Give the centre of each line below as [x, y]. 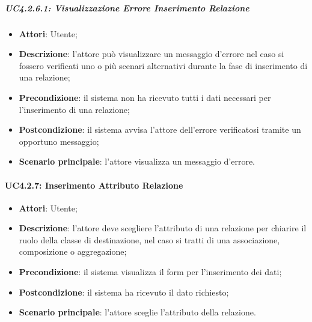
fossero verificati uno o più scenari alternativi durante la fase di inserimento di [163, 65]
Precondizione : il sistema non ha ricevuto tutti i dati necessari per [145, 97]
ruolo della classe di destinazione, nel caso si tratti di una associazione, [149, 239]
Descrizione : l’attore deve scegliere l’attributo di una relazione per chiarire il [163, 228]
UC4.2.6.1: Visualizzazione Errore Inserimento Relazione [127, 8]
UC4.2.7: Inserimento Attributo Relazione [94, 185]
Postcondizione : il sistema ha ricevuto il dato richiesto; [124, 292]
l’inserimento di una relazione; [74, 109]
